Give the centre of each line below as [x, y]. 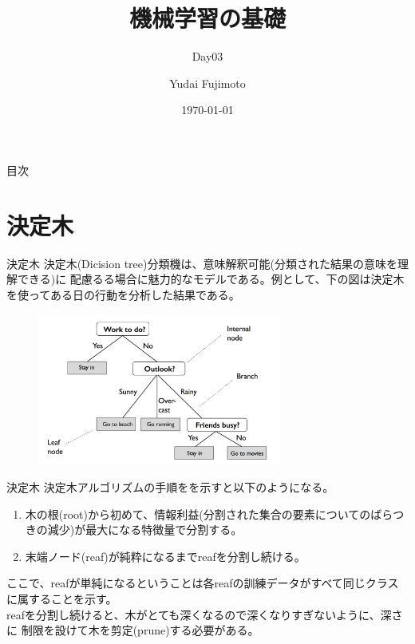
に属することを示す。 [62, 598]
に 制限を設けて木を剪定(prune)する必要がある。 [133, 630]
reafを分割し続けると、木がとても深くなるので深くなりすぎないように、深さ [205, 614]
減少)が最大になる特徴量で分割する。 [145, 529]
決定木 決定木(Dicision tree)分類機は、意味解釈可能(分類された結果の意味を [202, 263]
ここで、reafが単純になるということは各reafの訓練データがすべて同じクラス [203, 583]
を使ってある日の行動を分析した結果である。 [123, 294]
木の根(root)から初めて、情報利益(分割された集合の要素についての [198, 514]
